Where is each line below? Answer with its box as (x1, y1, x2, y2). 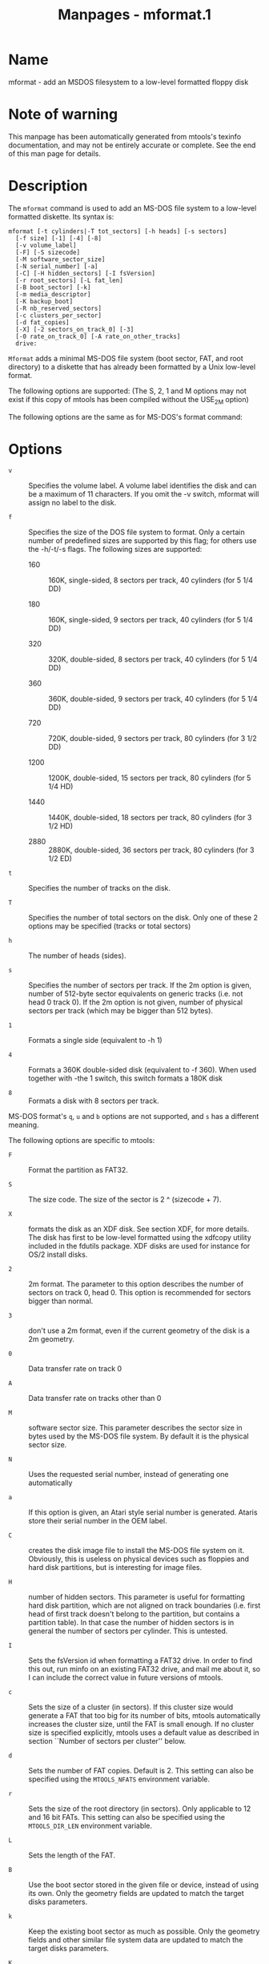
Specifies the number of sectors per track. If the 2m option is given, (28, 980, 252, 990)
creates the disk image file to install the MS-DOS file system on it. (28, 1545, 245, 1555)
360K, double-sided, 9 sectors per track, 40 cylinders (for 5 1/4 (48, 694, 258, 703)
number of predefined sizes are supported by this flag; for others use (28, 535, 257, 545)
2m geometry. (28, 1334, 74, 1343)
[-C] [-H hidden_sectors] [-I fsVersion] (15, 269, 156, 277)
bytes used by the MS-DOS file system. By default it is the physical (28, 1431, 250, 1441)
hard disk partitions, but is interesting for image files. (28, 1562, 203, 1572)
